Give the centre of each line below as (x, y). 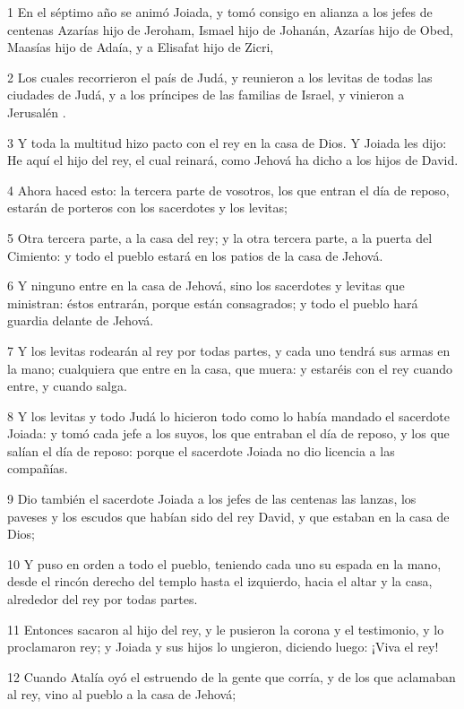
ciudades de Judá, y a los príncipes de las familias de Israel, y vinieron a (206, 95)
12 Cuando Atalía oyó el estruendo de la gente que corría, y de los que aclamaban (232, 676)
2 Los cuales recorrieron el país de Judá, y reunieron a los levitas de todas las (220, 77)
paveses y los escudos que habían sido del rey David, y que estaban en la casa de (228, 516)
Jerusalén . (37, 112)
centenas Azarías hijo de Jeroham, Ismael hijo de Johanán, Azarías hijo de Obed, (230, 29)
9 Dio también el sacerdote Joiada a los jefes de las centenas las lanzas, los (212, 499)
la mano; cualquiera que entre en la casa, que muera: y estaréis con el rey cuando (230, 368)
